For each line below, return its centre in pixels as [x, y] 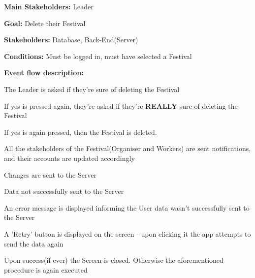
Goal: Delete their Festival [45, 23]
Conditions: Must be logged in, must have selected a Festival [98, 56]
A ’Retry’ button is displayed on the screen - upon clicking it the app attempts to [127, 233]
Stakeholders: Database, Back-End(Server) [71, 40]
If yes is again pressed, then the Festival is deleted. [80, 132]
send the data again [34, 243]
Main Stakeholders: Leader [49, 6]
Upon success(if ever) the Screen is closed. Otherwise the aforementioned [114, 260]
